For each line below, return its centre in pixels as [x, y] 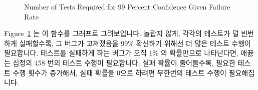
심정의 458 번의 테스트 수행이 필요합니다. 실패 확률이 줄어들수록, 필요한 [124, 62]
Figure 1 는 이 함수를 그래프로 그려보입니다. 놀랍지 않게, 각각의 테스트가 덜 [121, 33]
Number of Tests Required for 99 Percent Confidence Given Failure [127, 6]
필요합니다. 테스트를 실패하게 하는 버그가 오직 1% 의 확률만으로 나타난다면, [121, 53]
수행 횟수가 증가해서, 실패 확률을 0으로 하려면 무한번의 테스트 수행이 [119, 72]
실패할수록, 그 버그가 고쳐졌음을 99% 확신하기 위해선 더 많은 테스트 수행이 [135, 43]
